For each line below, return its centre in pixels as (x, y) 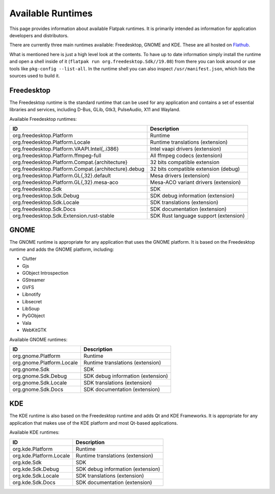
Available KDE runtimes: (34, 432)
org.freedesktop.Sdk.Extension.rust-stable (63, 216)
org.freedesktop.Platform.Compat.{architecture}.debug (78, 169)
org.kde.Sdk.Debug (36, 469)
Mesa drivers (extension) (180, 175)
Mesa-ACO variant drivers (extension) (196, 182)
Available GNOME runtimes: (38, 340)
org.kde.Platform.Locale (41, 455)
